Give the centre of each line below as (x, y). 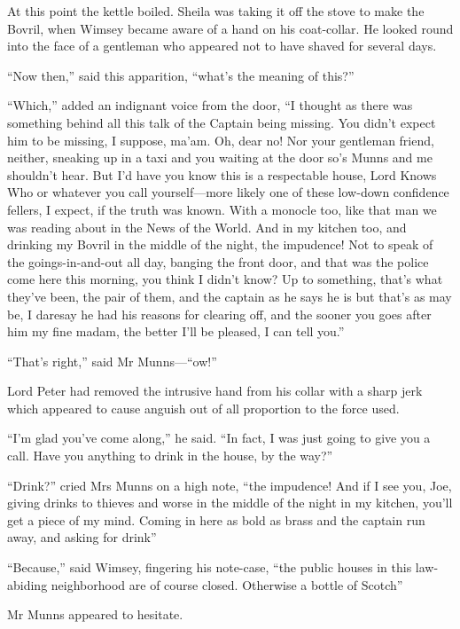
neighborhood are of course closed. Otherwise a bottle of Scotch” (227, 584)
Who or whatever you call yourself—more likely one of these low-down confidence (228, 192)
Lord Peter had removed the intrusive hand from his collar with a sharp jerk (215, 391)
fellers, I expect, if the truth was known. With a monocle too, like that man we (222, 209)
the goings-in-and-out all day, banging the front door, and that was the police (218, 261)
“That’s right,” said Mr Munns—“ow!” (112, 361)
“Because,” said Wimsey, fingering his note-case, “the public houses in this (210, 567)
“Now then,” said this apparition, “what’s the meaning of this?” (181, 75)
